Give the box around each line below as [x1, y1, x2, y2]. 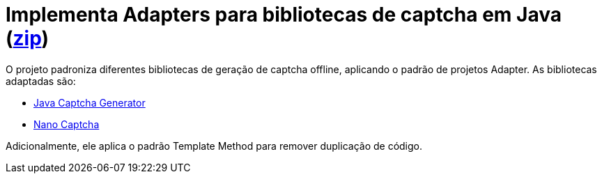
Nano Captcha [33, 118, 100, 130]
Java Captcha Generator [33, 96, 146, 109]
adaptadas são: [6, 75, 76, 87]
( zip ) [6, 26, 49, 50]
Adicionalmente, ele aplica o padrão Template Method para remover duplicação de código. [6, 139, 423, 152]
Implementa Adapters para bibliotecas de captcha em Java [6, 3, 562, 26]
